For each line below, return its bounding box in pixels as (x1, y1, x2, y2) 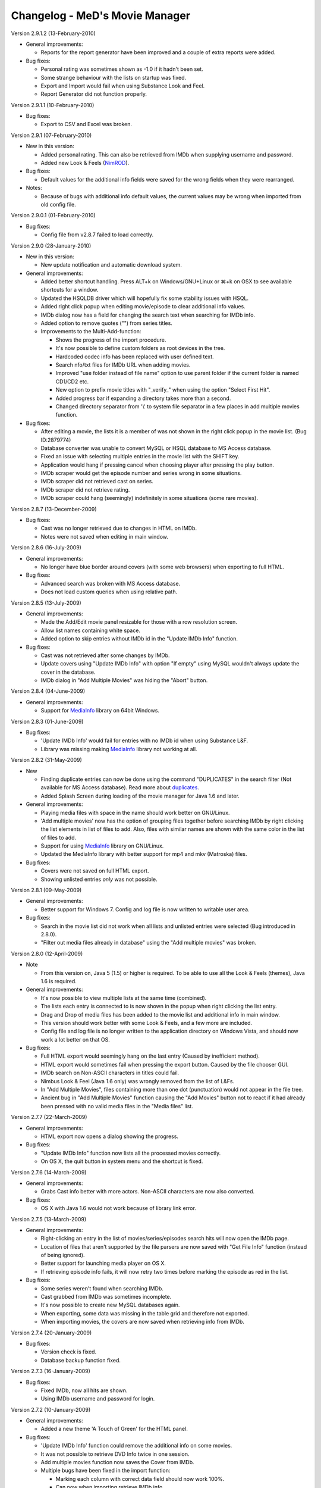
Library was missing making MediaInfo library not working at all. (40, 745, 197, 752)
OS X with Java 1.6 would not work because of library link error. (40, 1205, 196, 1212)
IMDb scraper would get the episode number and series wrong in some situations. (40, 470, 242, 477)
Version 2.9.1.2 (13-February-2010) (11, 30, 96, 37)
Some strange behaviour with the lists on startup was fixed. (40, 74, 187, 81)
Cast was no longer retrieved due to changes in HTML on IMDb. (40, 524, 197, 532)
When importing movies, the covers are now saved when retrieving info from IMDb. (40, 1318, 245, 1326)
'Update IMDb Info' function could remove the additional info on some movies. (40, 1442, 232, 1449)
